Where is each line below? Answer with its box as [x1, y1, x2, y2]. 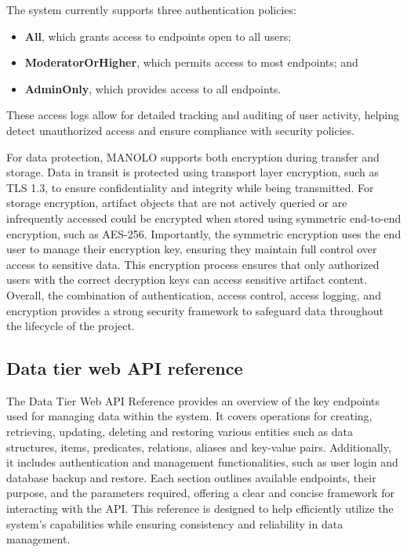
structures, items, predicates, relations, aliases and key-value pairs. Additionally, [6, 438, 391, 455]
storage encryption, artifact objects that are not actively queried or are [6, 194, 347, 211]
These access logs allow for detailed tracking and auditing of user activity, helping [6, 107, 400, 123]
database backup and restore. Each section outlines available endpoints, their [6, 469, 376, 485]
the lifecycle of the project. [6, 318, 135, 334]
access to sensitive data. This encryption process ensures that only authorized [6, 256, 380, 272]
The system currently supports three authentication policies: [6, 2, 296, 17]
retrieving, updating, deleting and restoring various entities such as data [6, 423, 354, 440]
